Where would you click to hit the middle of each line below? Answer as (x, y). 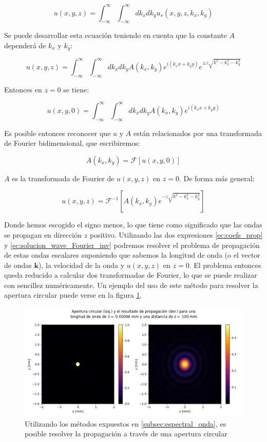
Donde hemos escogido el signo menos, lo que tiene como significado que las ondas (133, 225)
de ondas (18, 265)
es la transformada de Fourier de (63, 178)
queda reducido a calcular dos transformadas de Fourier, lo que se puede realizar (131, 275)
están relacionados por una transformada (198, 133)
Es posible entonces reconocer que (58, 133)
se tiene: (76, 89)
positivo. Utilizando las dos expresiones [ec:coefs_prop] (176, 234)
